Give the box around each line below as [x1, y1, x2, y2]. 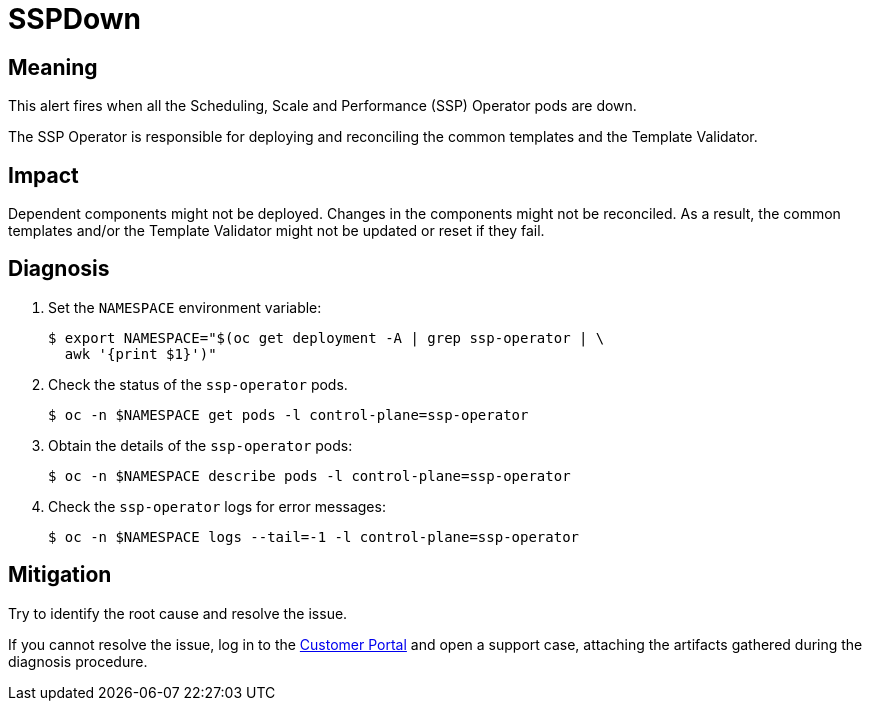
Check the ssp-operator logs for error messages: [48, 497, 386, 515]
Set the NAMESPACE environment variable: [48, 298, 322, 316]
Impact [8, 162, 79, 188]
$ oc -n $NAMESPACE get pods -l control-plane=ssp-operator [48, 406, 529, 423]
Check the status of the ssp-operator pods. [48, 375, 348, 393]
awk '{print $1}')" [64, 345, 217, 362]
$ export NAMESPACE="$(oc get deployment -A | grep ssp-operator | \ [48, 329, 605, 346]
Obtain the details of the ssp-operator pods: [48, 436, 353, 454]
